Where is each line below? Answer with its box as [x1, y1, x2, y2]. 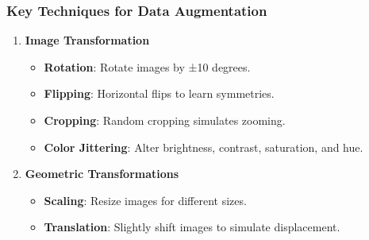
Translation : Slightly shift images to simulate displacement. [44, 219, 340, 235]
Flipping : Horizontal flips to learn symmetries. [44, 85, 275, 102]
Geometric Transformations [25, 165, 179, 182]
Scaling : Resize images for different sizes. [44, 192, 247, 208]
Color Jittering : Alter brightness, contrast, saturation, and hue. [44, 138, 363, 155]
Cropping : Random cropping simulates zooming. [44, 112, 286, 128]
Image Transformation [25, 32, 150, 48]
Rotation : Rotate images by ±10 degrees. [44, 58, 251, 75]
